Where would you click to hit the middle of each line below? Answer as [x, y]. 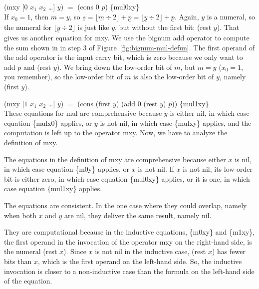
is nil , [243, 159]
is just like [93, 27]
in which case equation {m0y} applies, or [67, 169]
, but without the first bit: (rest [163, 27]
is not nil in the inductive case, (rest [150, 251]
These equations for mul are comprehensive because [83, 113]
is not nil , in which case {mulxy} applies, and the [176, 123]
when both [20, 215]
